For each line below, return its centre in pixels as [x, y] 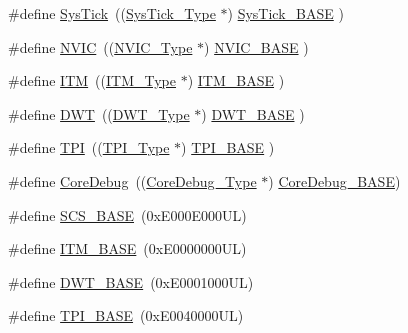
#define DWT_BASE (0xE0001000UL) [131, 281]
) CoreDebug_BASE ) [334, 180]
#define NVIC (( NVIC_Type [100, 46]
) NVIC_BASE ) [256, 46]
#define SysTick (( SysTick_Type [112, 13]
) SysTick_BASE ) [285, 13]
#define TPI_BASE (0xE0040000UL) [126, 315]
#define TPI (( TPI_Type [89, 147]
